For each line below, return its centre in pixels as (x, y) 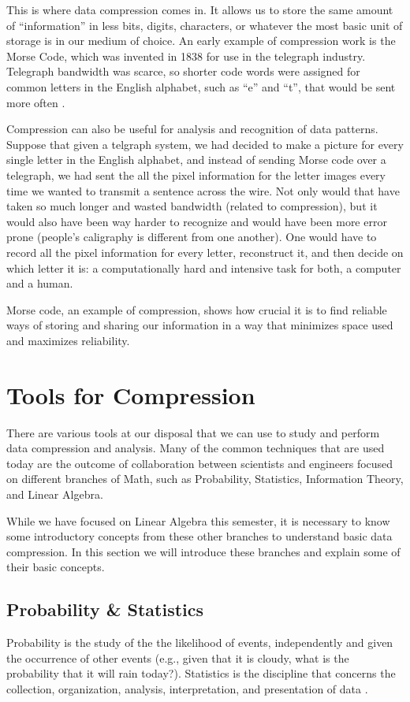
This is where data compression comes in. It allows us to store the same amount (200, 9)
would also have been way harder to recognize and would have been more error (197, 221)
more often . (36, 102)
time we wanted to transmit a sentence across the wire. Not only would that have (203, 190)
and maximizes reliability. (68, 340)
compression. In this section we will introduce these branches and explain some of (203, 551)
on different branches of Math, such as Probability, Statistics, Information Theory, (205, 479)
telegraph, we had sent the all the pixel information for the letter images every (196, 175)
